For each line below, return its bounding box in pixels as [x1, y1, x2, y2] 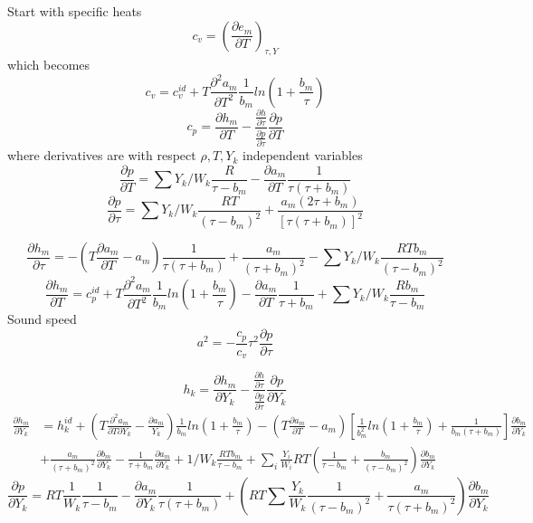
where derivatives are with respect [7, 146, 196, 165]
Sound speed [7, 309, 77, 328]
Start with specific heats [7, 2, 142, 20]
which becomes [7, 55, 90, 74]
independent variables [242, 146, 363, 165]
